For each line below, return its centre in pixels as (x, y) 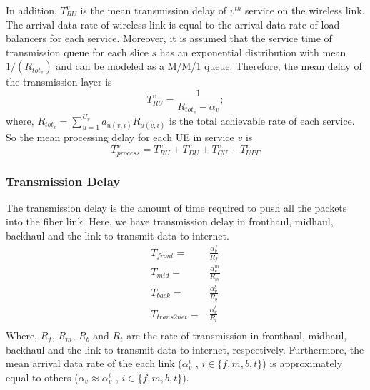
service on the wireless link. (305, 10)
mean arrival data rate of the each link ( (94, 363)
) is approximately (302, 363)
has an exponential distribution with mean (253, 52)
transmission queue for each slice (77, 52)
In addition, (31, 10)
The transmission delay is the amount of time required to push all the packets (176, 207)
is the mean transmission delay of (153, 10)
